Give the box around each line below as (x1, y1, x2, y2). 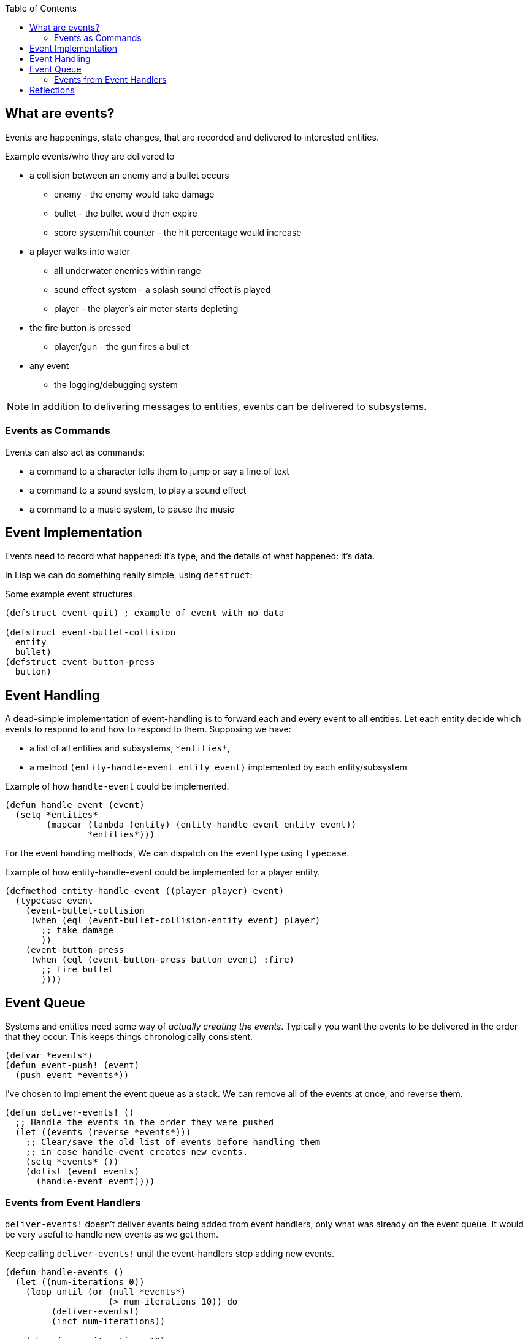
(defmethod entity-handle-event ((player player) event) (5, 886, 285, 896)
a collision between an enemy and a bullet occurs (29, 169, 229, 180)
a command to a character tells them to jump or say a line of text (29, 465, 289, 476)
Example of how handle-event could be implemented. (5, 781, 229, 792)
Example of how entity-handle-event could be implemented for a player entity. (5, 867, 321, 878)
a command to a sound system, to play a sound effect (29, 484, 247, 495)
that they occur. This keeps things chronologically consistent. (5, 1031, 253, 1042)
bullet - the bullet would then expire (54, 208, 197, 219)
